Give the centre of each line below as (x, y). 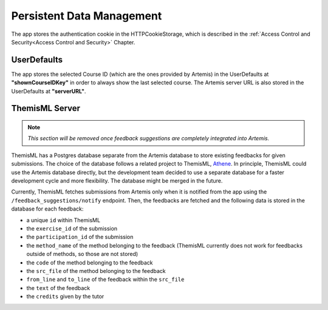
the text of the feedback (58, 288)
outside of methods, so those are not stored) (82, 254)
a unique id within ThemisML (63, 220)
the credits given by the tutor (65, 297)
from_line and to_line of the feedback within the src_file (105, 280)
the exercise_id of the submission (72, 228)
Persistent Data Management (87, 16)
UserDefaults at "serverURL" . (49, 91)
